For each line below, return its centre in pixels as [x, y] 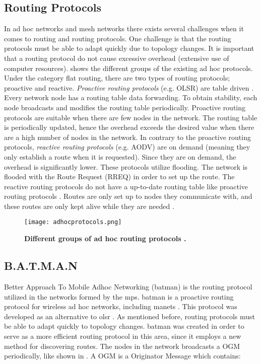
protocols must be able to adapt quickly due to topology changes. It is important [129, 48]
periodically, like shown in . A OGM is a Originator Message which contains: [122, 356]
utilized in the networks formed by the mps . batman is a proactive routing [119, 296]
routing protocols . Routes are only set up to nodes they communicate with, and [128, 196]
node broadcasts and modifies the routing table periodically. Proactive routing [125, 107]
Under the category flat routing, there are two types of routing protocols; [117, 78]
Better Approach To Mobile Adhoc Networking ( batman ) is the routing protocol [128, 286]
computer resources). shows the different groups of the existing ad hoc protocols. [128, 68]
